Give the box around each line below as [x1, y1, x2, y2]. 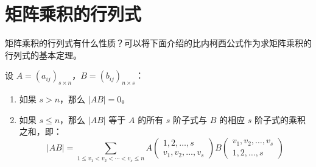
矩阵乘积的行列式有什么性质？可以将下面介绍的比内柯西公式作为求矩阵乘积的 [5, 37, 312, 49]
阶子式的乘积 [254, 113, 306, 126]
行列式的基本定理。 [5, 48, 82, 61]
